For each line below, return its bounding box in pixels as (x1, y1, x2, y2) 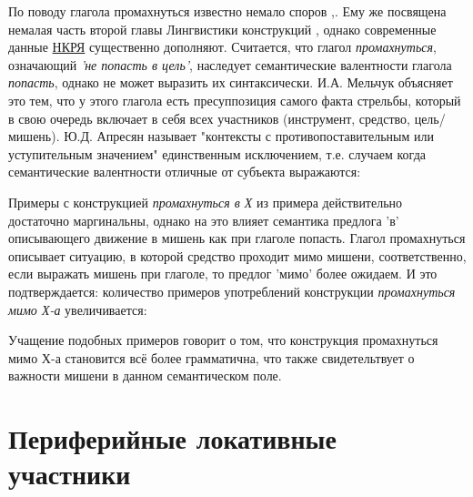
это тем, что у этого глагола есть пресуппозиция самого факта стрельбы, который (8, 90, 461, 109)
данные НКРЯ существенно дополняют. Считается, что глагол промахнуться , (8, 37, 437, 56)
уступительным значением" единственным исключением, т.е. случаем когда (8, 144, 426, 163)
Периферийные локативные (8, 420, 337, 457)
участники (8, 455, 131, 492)
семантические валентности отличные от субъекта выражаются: (8, 162, 361, 181)
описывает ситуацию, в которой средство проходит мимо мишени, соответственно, (8, 246, 467, 265)
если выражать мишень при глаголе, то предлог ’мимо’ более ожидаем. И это (8, 264, 438, 283)
